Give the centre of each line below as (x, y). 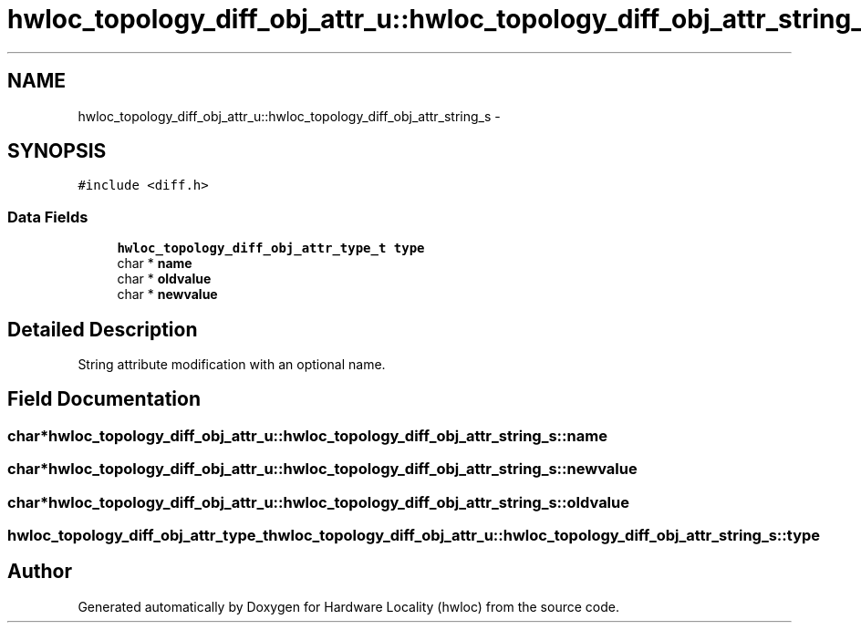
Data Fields (48, 217)
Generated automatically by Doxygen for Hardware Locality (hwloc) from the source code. (348, 606)
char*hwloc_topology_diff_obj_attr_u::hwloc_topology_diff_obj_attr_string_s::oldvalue (318, 502)
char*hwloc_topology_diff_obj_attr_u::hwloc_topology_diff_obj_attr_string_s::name (307, 435)
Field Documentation (104, 399)
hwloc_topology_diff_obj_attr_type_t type (271, 248)
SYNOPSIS (57, 151)
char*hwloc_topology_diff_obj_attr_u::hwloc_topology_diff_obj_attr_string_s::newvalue (322, 469)
